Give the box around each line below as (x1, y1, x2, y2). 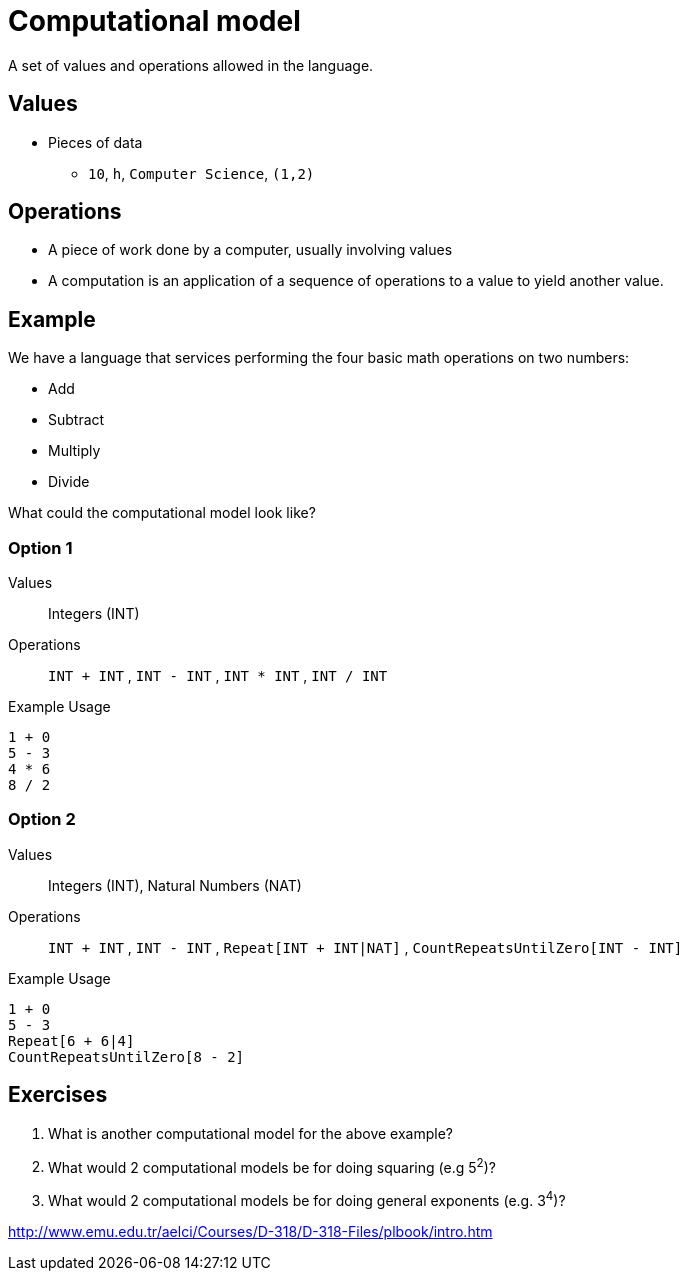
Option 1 (8, 537, 73, 558)
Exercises (8, 1082, 108, 1108)
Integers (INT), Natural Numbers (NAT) (48, 876, 302, 894)
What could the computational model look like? (8, 504, 316, 522)
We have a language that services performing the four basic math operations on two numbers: (8, 349, 630, 367)
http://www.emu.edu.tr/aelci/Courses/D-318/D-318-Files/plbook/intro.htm (8, 1222, 493, 1240)
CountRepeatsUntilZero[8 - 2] (8, 1048, 245, 1065)
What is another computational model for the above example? (48, 1124, 453, 1142)
